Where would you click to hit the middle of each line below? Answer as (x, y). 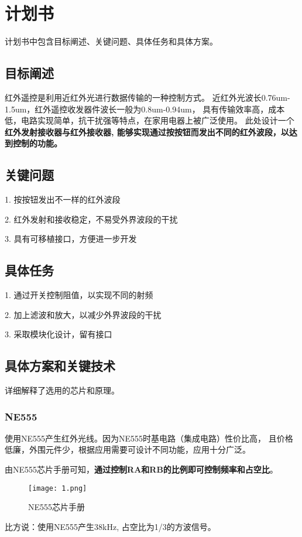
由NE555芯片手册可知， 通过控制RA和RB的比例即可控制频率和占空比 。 (141, 469)
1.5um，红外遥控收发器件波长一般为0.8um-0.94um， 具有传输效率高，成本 (145, 109)
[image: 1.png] (58, 488)
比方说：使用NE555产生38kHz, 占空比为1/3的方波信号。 (110, 526)
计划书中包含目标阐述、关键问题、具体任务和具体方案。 (111, 41)
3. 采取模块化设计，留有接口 (59, 334)
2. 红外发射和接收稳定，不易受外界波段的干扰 (91, 219)
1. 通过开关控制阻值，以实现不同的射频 (79, 295)
